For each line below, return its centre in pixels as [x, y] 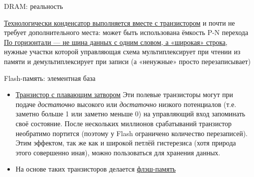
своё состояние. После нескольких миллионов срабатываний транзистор [124, 123]
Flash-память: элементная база [50, 78]
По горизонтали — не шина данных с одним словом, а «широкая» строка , [116, 42]
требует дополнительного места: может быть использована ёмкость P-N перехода [126, 32]
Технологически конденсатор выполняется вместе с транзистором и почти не [120, 22]
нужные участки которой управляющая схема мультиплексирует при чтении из [122, 52]
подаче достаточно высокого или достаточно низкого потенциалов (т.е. [126, 104]
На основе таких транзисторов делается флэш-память [96, 169]
